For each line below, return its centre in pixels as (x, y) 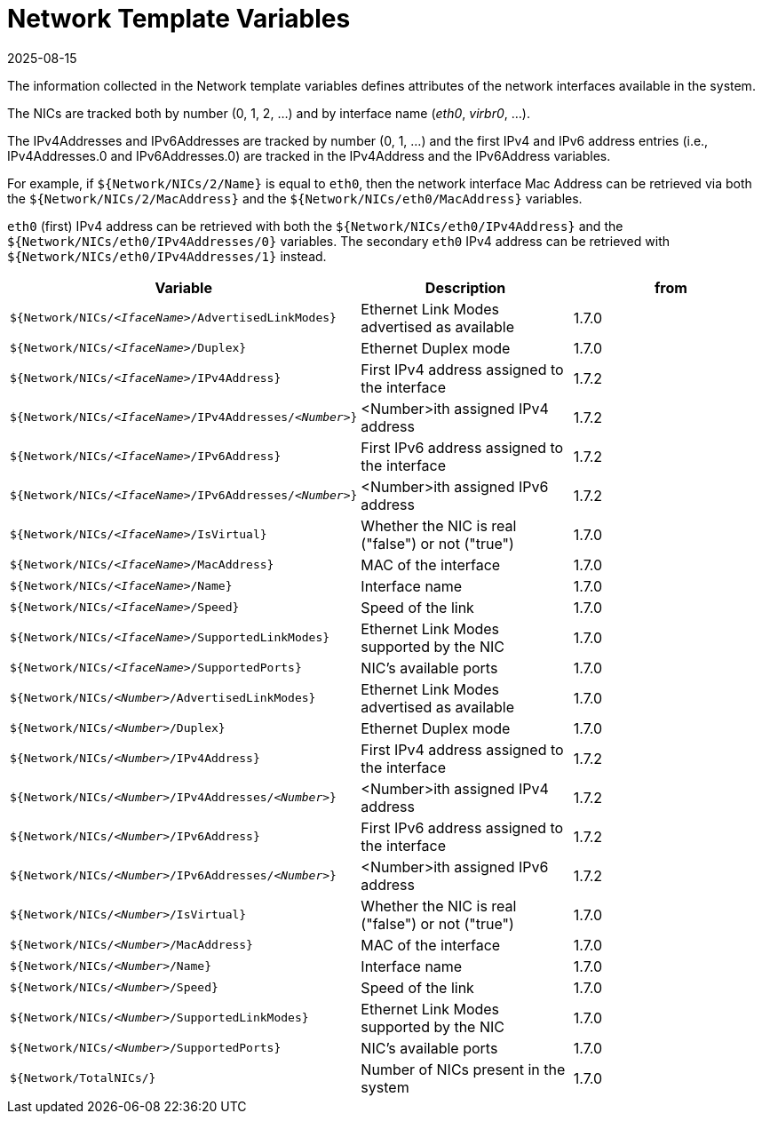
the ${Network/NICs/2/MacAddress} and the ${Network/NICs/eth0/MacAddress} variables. (295, 198)
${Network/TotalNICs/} (83, 1078)
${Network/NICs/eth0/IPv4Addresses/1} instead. (167, 256)
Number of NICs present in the (463, 1069)
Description (465, 287)
